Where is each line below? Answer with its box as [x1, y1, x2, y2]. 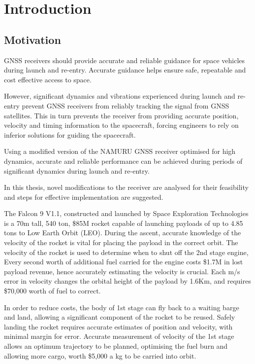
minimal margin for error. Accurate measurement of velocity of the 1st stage [4, 331, 234, 341]
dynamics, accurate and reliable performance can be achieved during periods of [4, 155, 243, 166]
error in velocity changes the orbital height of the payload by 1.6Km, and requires [4, 276, 251, 286]
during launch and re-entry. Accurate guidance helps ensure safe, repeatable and [4, 65, 246, 75]
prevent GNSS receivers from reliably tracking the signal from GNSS [22, 100, 229, 110]
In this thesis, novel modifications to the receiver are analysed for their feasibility [4, 182, 249, 192]
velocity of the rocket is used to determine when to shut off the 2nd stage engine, [4, 247, 249, 257]
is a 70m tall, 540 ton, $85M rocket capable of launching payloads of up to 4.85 [4, 218, 243, 228]
